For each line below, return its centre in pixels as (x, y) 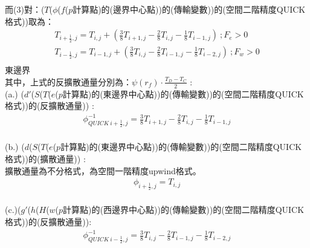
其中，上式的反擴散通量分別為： (68, 81)
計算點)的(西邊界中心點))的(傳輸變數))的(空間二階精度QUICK (184, 210)
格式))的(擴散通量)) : (45, 159)
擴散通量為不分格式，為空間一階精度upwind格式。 (103, 170)
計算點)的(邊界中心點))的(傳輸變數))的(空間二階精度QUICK (189, 9)
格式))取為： (29, 21)
